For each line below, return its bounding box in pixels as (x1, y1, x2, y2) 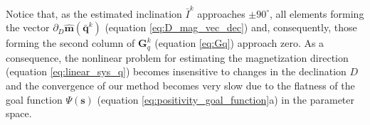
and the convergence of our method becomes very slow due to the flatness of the (6, 77, 355, 92)
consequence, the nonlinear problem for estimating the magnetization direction (6, 50, 349, 65)
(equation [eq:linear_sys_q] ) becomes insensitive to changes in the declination (6, 64, 347, 79)
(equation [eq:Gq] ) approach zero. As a (154, 36, 324, 50)
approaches (197, 6, 245, 21)
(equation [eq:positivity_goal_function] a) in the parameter (97, 92, 354, 107)
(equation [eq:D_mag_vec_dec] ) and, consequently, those (105, 20, 357, 35)
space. (6, 106, 32, 121)
